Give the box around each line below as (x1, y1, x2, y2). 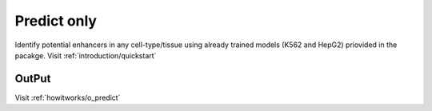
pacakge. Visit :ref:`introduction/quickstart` (14, 50, 157, 60)
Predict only (14, 12, 98, 30)
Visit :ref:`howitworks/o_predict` (14, 93, 121, 102)
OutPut (14, 72, 51, 85)
